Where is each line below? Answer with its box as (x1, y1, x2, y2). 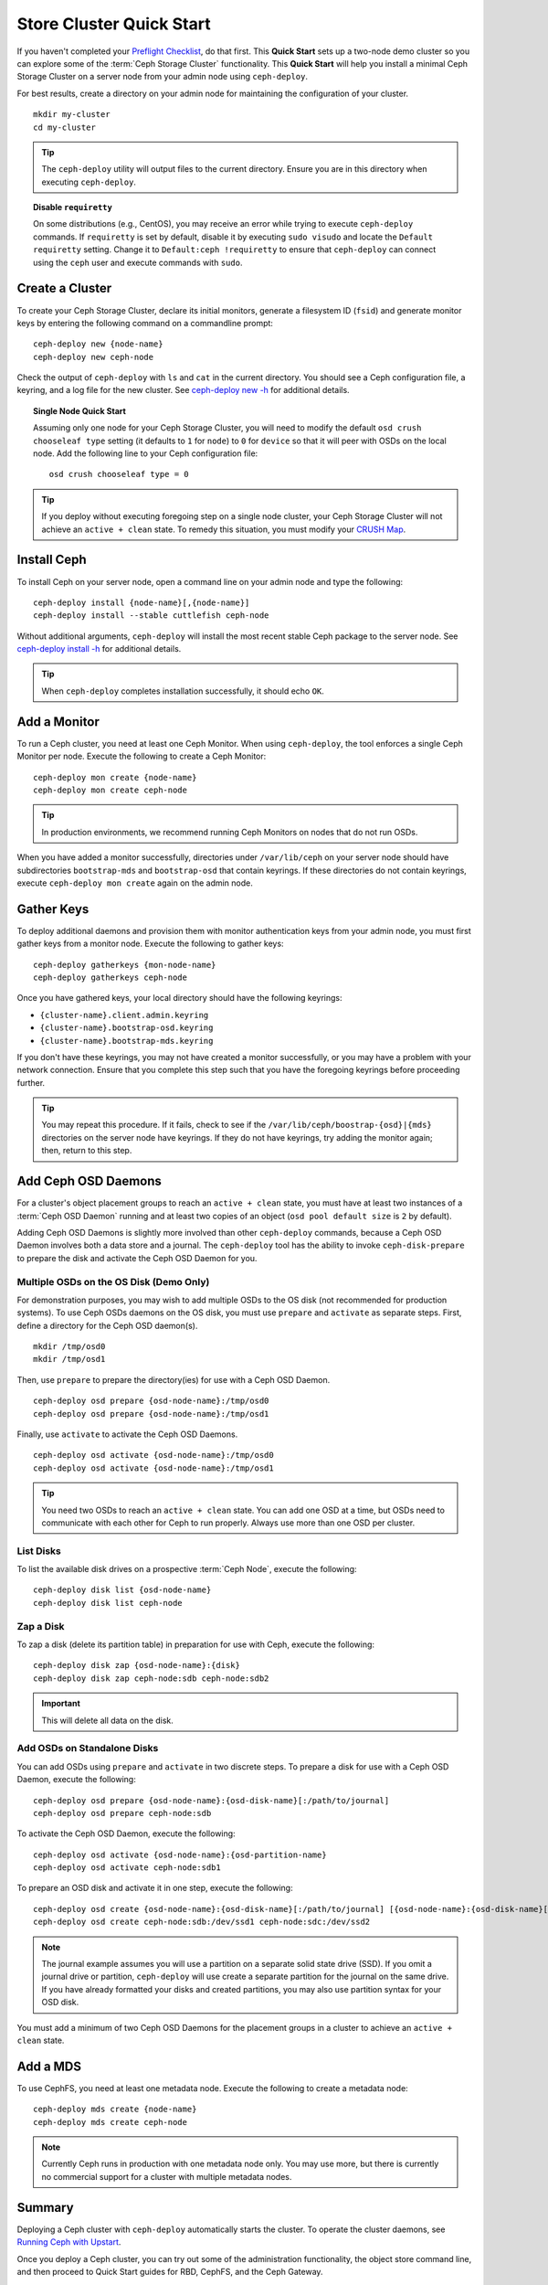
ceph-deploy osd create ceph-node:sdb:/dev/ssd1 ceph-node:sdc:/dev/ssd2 (33, 1917, 371, 1928)
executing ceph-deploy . (41, 176, 137, 187)
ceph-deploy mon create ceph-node (33, 784, 187, 795)
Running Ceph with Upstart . (16, 2237, 121, 2248)
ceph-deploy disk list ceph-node (33, 1598, 183, 1608)
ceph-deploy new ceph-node (33, 352, 154, 362)
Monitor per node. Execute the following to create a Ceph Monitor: (16, 750, 267, 762)
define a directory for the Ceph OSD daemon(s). (16, 1320, 198, 1331)
